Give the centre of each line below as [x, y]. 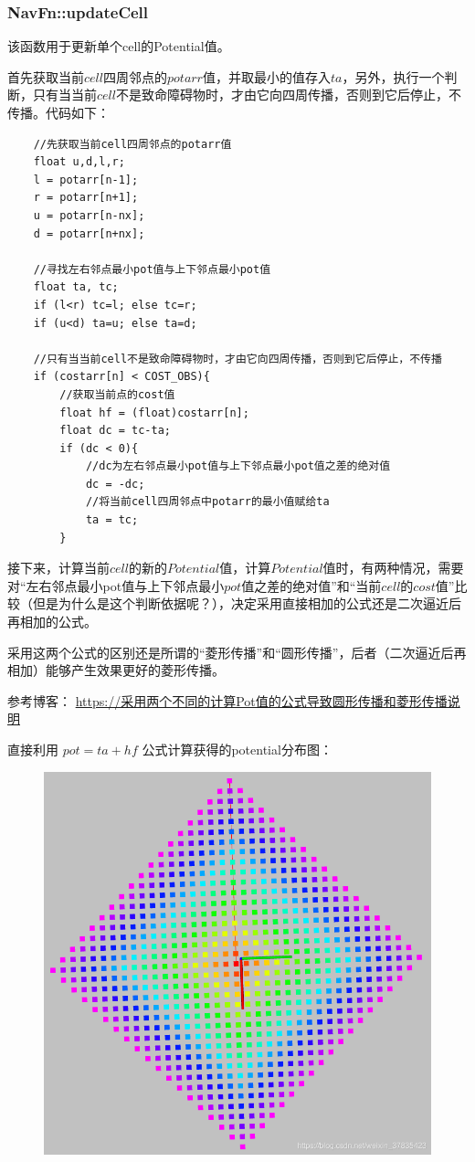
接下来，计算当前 [58, 568]
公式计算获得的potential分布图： [237, 749]
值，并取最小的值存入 [266, 76]
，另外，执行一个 [393, 76]
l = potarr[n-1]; [86, 180]
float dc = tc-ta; [115, 431]
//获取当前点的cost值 [117, 394]
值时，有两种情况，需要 [393, 568]
